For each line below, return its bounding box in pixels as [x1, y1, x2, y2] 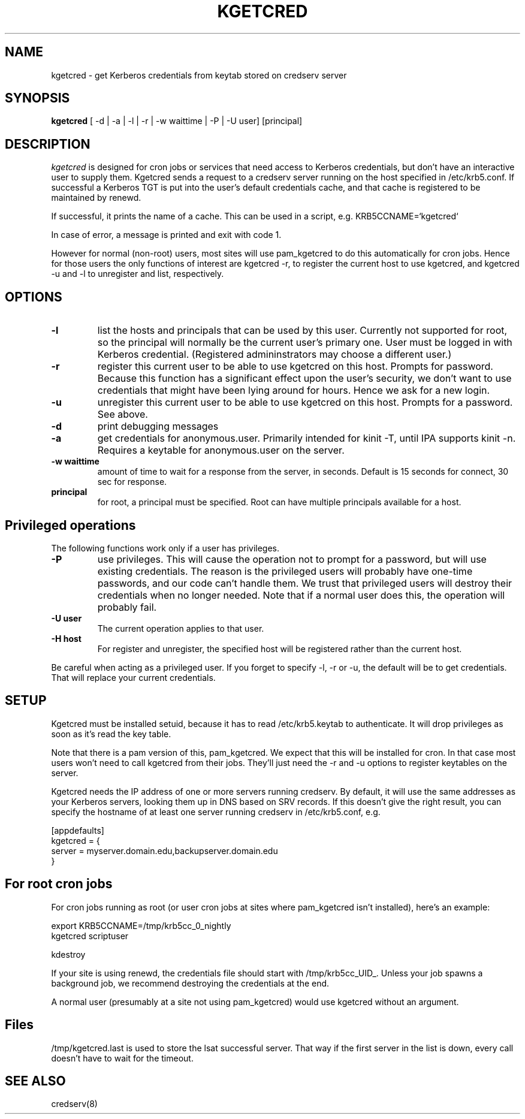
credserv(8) [51, 1099, 98, 1109]
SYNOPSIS [5, 91, 70, 106]
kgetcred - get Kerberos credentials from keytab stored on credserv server [51, 70, 347, 80]
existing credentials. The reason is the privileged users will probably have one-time [97, 565, 473, 577]
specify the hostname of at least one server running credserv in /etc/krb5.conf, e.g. [51, 806, 381, 817]
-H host [51, 633, 82, 644]
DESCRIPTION [5, 136, 90, 152]
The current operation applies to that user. [97, 623, 264, 634]
